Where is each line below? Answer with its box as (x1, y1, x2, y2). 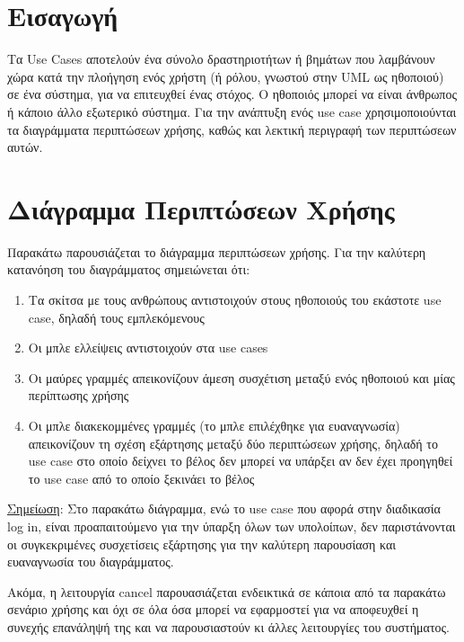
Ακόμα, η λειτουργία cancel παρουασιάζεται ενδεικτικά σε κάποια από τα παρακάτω (7, 582, 446, 601)
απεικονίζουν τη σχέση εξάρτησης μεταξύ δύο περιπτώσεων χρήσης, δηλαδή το (28, 433, 438, 452)
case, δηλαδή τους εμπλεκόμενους (28, 308, 205, 326)
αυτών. (7, 138, 43, 156)
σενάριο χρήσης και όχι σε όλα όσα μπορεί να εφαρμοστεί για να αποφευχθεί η (7, 600, 419, 619)
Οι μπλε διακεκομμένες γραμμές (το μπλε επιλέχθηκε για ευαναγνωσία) (28, 415, 400, 434)
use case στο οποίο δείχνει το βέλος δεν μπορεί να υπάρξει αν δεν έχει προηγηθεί (28, 451, 453, 470)
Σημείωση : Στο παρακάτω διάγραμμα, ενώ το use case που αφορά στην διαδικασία (7, 499, 441, 518)
